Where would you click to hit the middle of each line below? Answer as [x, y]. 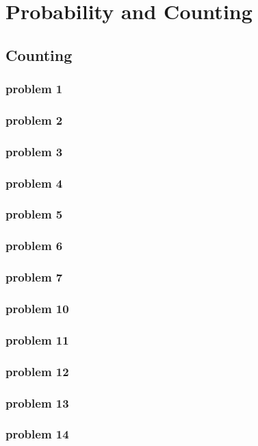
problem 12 [37, 371]
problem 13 [37, 402]
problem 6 [34, 246]
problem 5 [34, 214]
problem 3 [34, 151]
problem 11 [37, 339]
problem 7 [34, 277]
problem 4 [34, 183]
